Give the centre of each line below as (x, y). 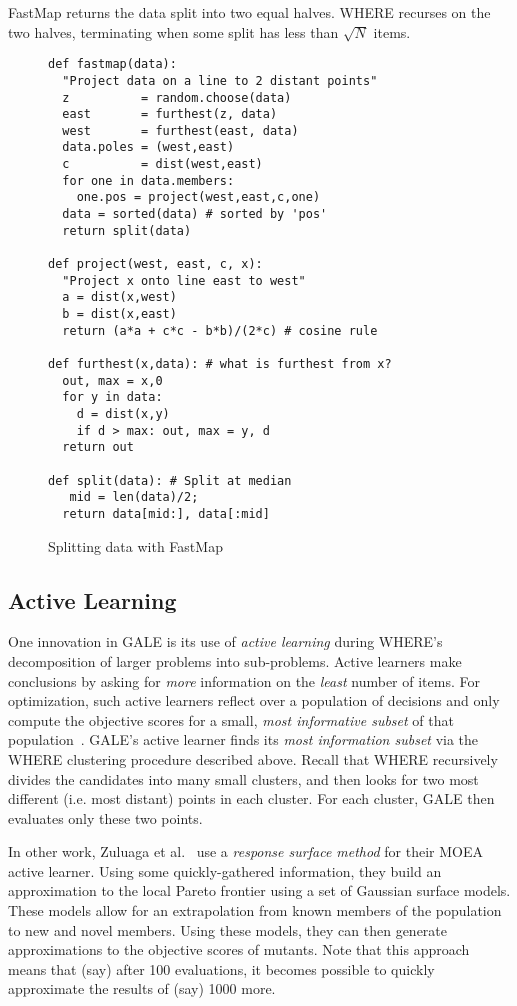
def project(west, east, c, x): (155, 264)
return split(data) (127, 230)
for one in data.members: (148, 180)
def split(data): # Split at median (170, 480)
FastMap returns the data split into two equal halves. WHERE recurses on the (249, 12)
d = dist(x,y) (123, 413)
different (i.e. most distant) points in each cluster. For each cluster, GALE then (251, 798)
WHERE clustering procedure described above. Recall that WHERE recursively (253, 758)
